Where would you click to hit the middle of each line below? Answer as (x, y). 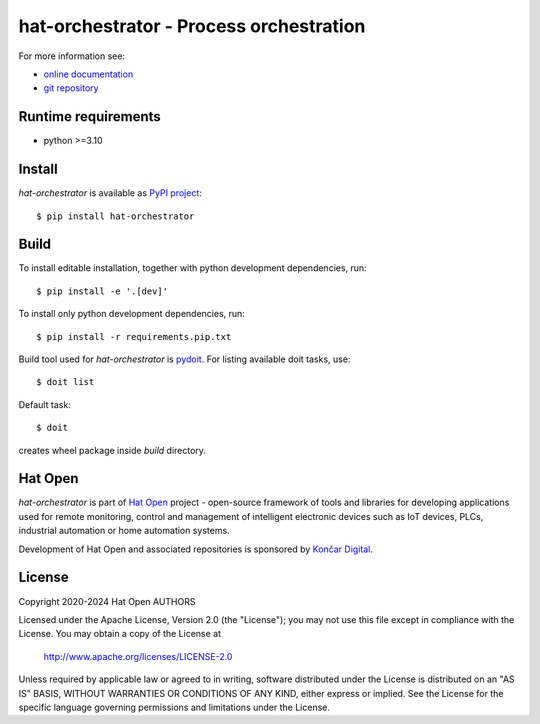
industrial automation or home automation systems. (124, 531)
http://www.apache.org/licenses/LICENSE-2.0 (138, 656)
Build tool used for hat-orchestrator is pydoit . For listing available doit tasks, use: (184, 359)
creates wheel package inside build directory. (112, 450)
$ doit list (65, 382)
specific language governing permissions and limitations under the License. (174, 707)
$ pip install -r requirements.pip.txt (134, 336)
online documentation (88, 74)
